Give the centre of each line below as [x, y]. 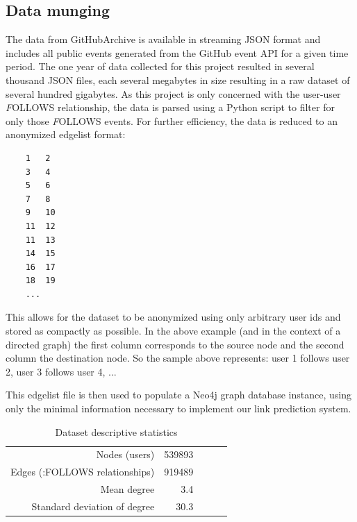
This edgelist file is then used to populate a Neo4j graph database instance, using [178, 395]
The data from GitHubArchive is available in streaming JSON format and [163, 39]
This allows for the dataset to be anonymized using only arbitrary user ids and [173, 317]
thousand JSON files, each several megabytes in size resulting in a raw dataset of [178, 79]
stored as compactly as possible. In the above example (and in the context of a [173, 331]
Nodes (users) [125, 454]
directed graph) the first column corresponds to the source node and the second [175, 344]
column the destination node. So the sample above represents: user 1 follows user [178, 358]
